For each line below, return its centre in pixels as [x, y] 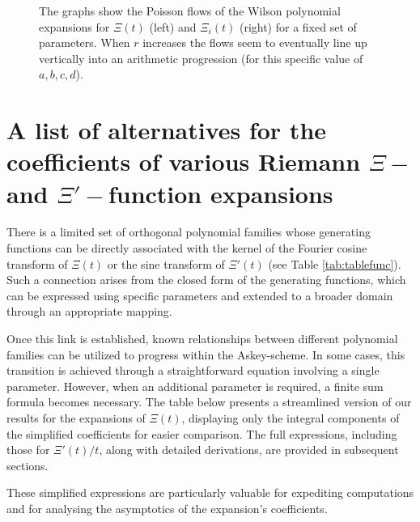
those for [28, 450]
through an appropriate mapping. [89, 311]
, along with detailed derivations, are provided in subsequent [249, 450]
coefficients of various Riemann [184, 161]
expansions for [74, 26]
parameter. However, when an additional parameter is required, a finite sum [195, 386]
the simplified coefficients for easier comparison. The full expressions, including [202, 433]
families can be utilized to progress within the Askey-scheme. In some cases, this [206, 354]
